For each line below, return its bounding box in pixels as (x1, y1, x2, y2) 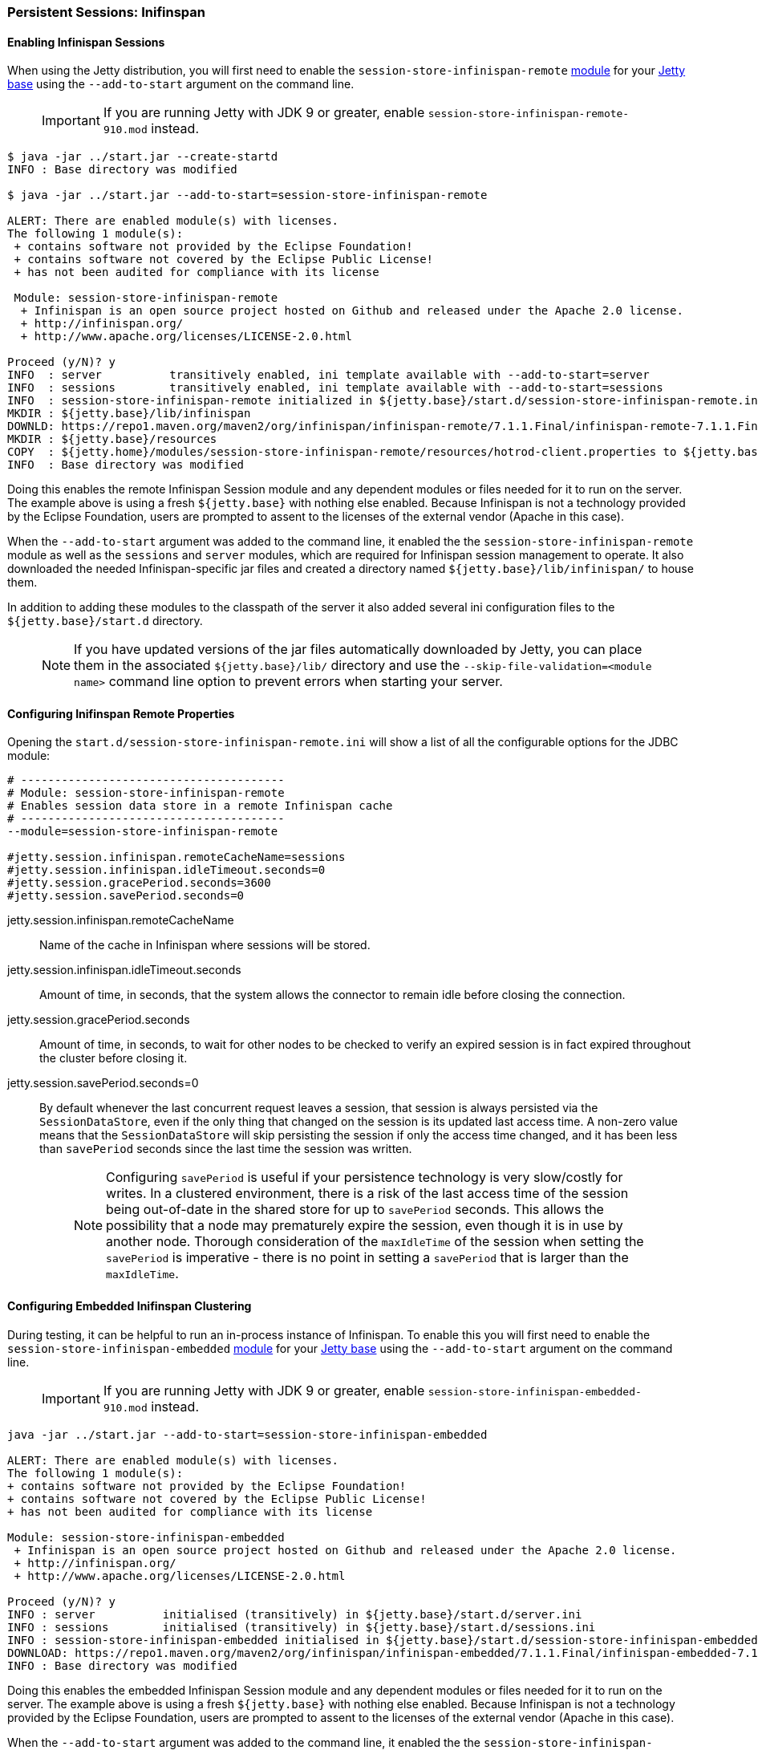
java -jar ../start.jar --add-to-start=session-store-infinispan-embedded (7, 1427, 488, 1441)
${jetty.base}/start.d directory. (7, 614, 203, 628)
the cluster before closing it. (39, 1051, 188, 1066)
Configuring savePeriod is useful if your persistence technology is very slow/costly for (106, 1169, 623, 1186)
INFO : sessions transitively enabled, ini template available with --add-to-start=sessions (7, 381, 663, 395)
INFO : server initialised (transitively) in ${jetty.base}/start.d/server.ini (7, 1607, 582, 1621)
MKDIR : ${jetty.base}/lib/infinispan (7, 407, 251, 420)
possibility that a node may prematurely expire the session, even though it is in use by (106, 1217, 623, 1234)
